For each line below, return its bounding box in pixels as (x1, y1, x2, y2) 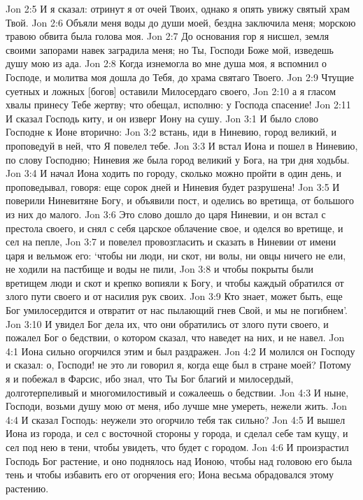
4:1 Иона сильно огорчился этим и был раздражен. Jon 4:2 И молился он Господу (6, 343, 355, 358)
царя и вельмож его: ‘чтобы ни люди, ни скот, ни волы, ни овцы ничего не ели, (6, 248, 346, 262)
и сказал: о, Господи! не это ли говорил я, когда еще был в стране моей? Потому (6, 357, 351, 372)
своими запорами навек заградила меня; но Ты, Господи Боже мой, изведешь (6, 42, 334, 57)
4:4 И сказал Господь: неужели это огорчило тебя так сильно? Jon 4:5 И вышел (6, 412, 346, 427)
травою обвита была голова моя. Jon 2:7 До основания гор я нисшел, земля (6, 29, 329, 43)
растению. (6, 480, 49, 495)
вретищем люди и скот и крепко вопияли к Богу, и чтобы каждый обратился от (6, 275, 344, 290)
